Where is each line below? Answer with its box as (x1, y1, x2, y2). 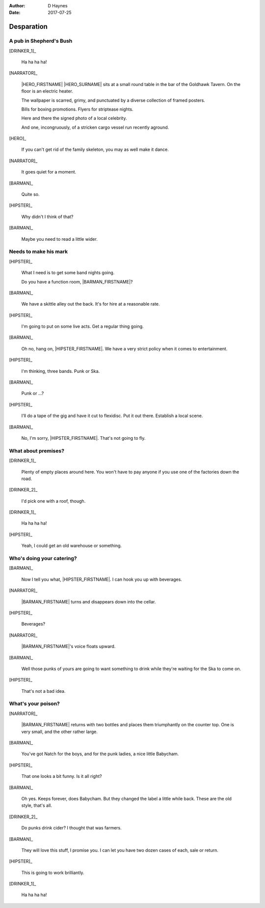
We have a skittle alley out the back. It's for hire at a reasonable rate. (21, 301, 160, 307)
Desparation (9, 23, 48, 31)
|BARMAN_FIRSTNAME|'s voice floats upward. (21, 644, 116, 650)
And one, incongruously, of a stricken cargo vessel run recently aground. (21, 124, 169, 130)
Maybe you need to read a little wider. (21, 236, 98, 242)
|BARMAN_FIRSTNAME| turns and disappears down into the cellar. (21, 598, 156, 604)
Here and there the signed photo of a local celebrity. (21, 115, 127, 121)
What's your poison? (9, 700, 60, 707)
